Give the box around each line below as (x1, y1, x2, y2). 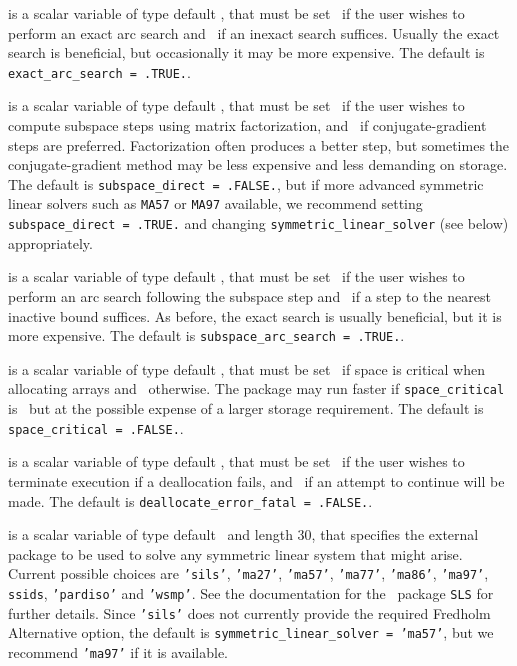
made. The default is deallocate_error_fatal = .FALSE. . (8, 490, 373, 511)
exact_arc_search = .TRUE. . (8, 61, 191, 82)
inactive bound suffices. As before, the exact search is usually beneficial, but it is (8, 305, 502, 326)
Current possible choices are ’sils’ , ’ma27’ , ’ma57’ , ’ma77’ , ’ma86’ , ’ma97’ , (8, 563, 489, 584)
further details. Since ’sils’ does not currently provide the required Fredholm (8, 602, 491, 623)
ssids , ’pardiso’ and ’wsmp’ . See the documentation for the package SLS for (8, 583, 494, 603)
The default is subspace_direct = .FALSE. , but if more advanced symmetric (8, 173, 484, 194)
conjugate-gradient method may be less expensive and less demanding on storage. (8, 154, 508, 175)
